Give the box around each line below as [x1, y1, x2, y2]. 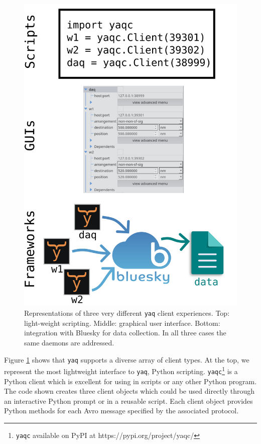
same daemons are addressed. [24, 337, 114, 347]
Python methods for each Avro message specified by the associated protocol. [4, 405, 239, 416]
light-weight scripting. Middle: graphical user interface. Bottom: [24, 317, 220, 328]
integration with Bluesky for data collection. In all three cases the [24, 327, 226, 338]
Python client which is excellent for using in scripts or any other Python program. [4, 376, 257, 386]
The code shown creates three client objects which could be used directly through [4, 386, 254, 396]
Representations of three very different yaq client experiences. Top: [24, 308, 230, 318]
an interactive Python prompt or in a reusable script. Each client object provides [4, 395, 253, 406]
